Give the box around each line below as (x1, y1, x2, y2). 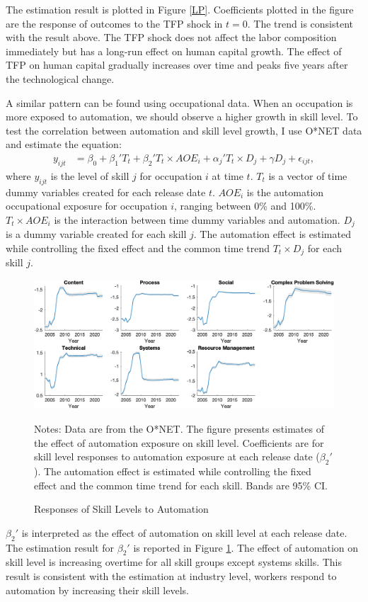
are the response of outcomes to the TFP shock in (6, 16, 223, 30)
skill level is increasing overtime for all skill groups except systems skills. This (6, 555, 343, 569)
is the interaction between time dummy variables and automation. (54, 212, 340, 227)
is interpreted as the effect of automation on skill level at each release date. (21, 525, 347, 540)
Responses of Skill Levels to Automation (34, 501, 209, 516)
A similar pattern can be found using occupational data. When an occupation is (6, 95, 353, 110)
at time (212, 168, 243, 183)
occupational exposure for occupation (6, 198, 168, 213)
